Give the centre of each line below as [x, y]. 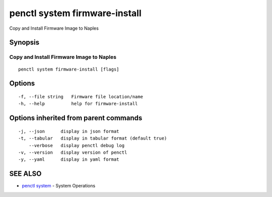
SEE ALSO [25, 174]
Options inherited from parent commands [76, 118]
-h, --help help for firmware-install [78, 104]
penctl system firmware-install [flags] [69, 69]
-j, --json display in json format [69, 131]
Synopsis [24, 43]
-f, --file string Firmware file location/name [81, 96]
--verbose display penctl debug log [77, 145]
